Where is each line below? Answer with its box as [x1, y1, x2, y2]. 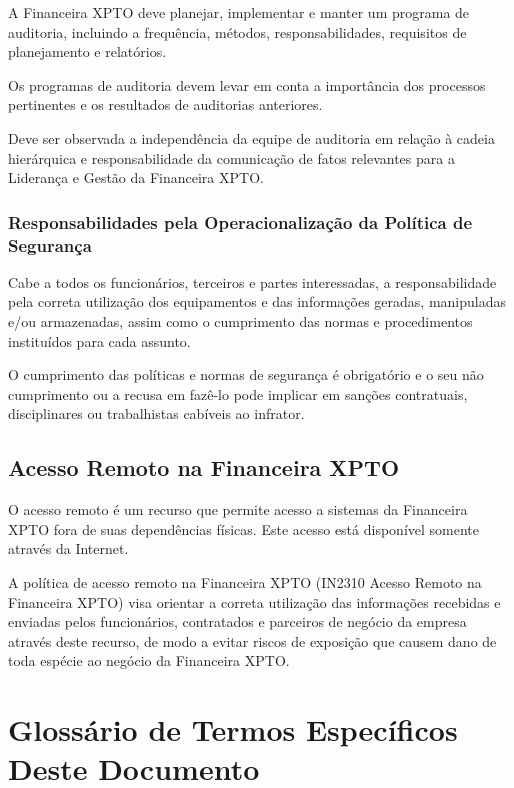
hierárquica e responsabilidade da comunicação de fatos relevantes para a [8, 147, 455, 168]
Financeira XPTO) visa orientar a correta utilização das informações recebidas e [8, 591, 501, 612]
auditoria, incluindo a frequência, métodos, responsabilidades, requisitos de [8, 21, 467, 42]
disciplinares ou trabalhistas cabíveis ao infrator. [8, 403, 305, 424]
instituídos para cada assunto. [8, 330, 191, 351]
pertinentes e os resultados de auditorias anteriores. [8, 94, 323, 115]
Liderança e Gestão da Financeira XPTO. [8, 167, 264, 188]
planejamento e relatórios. [8, 41, 167, 62]
